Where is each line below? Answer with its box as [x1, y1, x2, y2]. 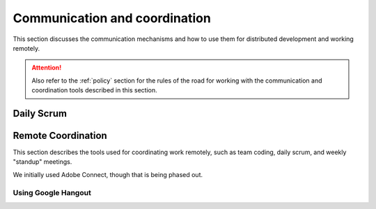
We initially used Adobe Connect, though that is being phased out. [13, 170, 203, 178]
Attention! [31, 63, 62, 72]
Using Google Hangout [13, 187, 92, 197]
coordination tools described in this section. [31, 86, 158, 94]
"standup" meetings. [13, 158, 72, 166]
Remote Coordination [13, 129, 107, 142]
